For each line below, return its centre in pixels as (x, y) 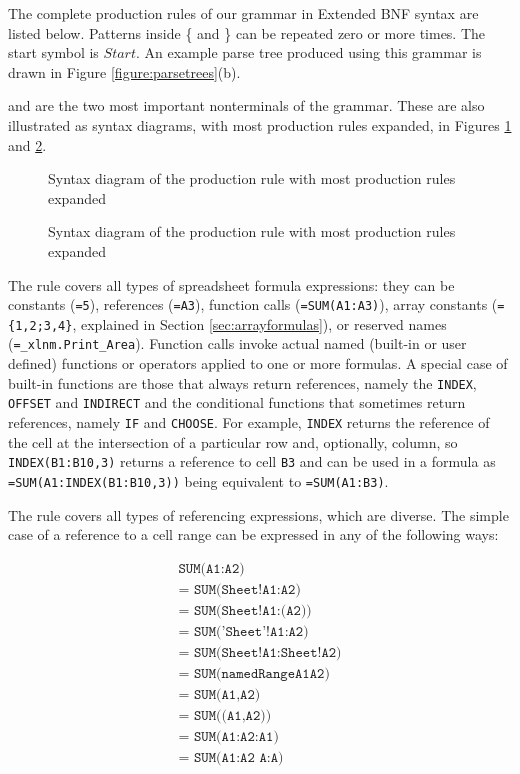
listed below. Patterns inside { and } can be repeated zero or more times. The (247, 32)
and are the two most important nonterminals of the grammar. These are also (246, 105)
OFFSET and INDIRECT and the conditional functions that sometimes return (237, 402)
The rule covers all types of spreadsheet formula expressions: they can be (231, 284)
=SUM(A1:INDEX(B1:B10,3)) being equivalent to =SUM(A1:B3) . (198, 480)
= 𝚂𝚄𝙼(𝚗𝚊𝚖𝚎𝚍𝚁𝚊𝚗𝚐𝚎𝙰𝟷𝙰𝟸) (254, 673)
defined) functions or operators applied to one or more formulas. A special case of (258, 363)
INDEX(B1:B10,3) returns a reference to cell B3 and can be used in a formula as (252, 461)
